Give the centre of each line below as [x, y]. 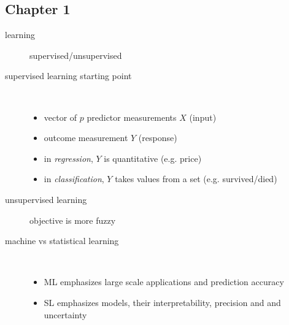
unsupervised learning [46, 199]
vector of [60, 117]
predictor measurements [132, 117]
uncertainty [65, 314]
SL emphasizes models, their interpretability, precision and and [162, 302]
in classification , [74, 179]
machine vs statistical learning [62, 241]
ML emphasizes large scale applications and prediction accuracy [164, 282]
